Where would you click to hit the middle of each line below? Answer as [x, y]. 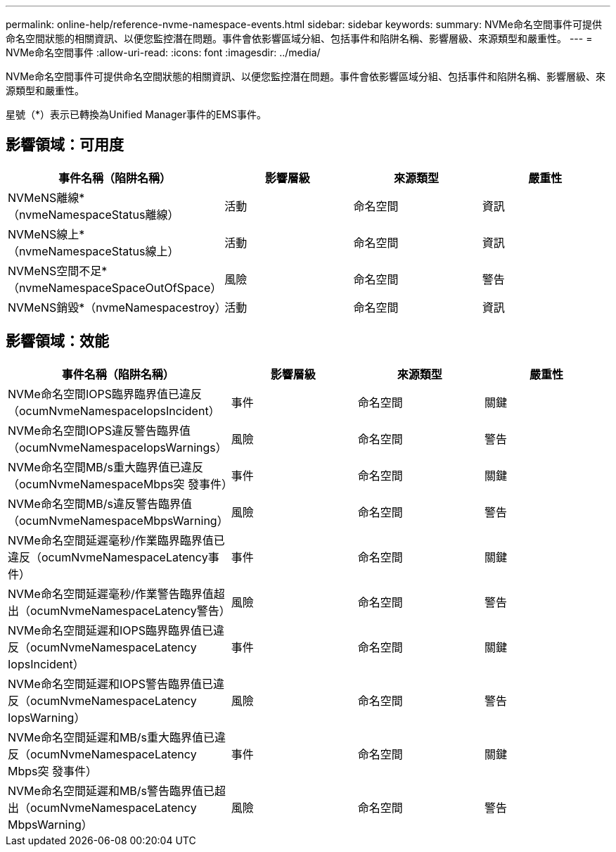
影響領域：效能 [57, 341]
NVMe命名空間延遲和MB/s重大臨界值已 [111, 737]
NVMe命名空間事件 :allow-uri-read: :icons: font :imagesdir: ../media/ [163, 52]
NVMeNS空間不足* [58, 271]
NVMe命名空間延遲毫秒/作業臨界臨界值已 [116, 540]
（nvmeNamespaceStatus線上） [94, 251]
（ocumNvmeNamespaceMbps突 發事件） [120, 484]
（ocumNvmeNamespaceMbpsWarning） [118, 520]
